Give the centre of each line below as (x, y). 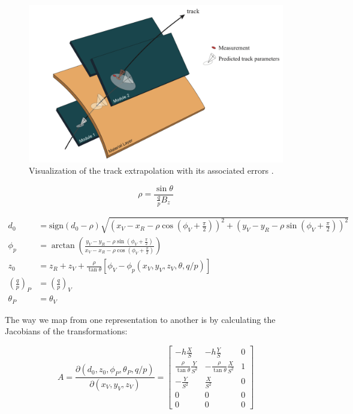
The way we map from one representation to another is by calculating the (140, 319)
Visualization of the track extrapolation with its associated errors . (151, 170)
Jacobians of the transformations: (66, 331)
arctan (63, 246)
